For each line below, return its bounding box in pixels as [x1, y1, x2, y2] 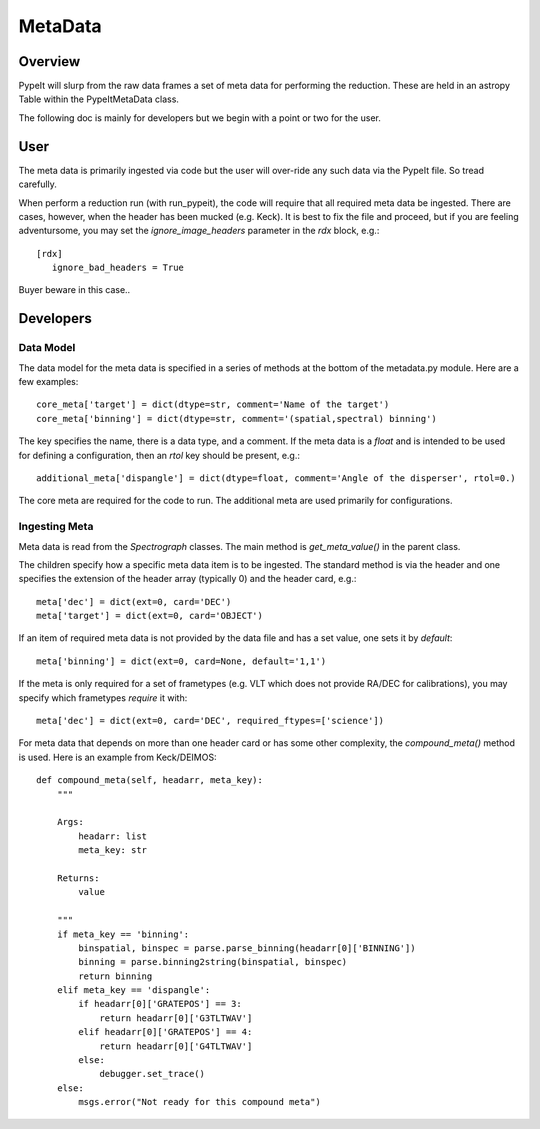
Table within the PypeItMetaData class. [18, 93, 180, 105]
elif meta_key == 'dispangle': [56, 985, 211, 996]
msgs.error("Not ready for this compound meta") [78, 1096, 322, 1108]
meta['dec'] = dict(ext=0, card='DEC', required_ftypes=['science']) [36, 715, 385, 727]
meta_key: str [78, 845, 148, 856]
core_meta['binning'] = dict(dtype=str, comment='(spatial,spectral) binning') [36, 413, 437, 424]
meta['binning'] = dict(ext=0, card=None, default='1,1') [36, 655, 327, 667]
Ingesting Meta [18, 520, 94, 534]
